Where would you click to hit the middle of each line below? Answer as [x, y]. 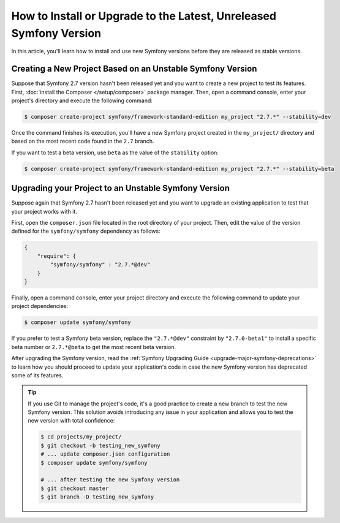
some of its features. [37, 375]
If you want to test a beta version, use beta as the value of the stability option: [115, 152]
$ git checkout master [75, 488]
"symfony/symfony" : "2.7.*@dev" [100, 265]
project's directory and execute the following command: [82, 100]
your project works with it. [44, 211]
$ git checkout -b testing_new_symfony [100, 445]
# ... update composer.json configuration [105, 454]
